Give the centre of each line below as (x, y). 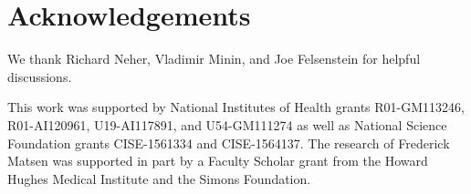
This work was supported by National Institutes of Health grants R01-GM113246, (236, 107)
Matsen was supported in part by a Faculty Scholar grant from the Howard (218, 161)
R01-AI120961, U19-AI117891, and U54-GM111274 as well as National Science (227, 124)
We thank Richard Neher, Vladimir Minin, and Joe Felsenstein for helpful (214, 59)
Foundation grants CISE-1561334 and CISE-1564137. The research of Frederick (229, 143)
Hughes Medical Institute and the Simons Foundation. (159, 178)
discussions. (40, 76)
